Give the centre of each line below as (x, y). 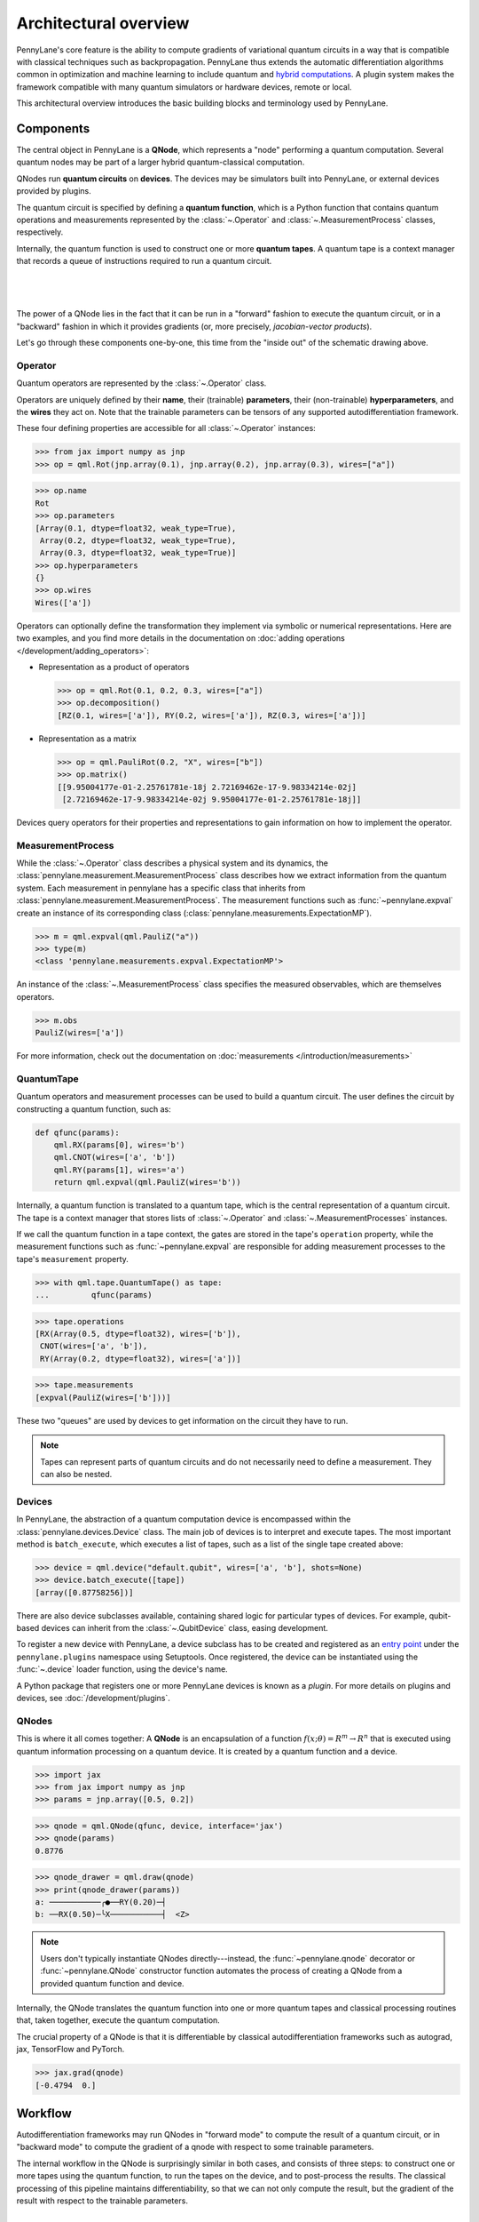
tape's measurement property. (72, 1259)
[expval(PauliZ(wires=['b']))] (103, 1397)
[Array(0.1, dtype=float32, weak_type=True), (136, 528)
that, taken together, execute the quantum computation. (118, 2020)
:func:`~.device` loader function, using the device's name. (122, 1669)
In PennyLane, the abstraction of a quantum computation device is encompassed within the (184, 1519)
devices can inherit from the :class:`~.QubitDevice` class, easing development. (185, 1628)
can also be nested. (76, 1474)
